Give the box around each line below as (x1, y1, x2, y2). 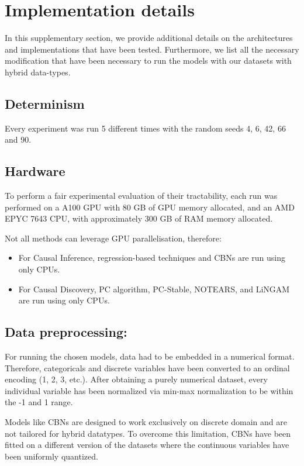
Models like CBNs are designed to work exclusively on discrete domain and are (5, 416, 287, 428)
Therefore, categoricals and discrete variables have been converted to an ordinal (5, 361, 290, 374)
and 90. (5, 133, 32, 146)
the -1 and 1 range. (5, 396, 73, 408)
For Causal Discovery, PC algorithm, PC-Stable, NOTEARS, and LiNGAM (18, 282, 290, 295)
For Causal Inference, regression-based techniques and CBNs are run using (18, 251, 285, 264)
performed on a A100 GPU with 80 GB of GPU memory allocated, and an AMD (5, 201, 295, 213)
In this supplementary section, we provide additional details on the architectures (5, 32, 293, 44)
